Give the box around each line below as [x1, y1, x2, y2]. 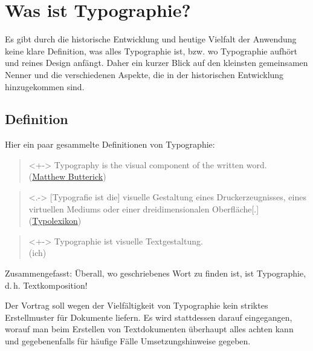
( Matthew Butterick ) [28, 170, 106, 183]
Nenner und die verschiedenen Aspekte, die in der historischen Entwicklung [5, 68, 284, 80]
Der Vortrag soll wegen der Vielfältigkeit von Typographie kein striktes [5, 299, 268, 312]
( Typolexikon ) [28, 214, 82, 227]
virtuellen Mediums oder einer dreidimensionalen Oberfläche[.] [28, 202, 259, 215]
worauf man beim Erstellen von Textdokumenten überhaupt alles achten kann [5, 323, 294, 335]
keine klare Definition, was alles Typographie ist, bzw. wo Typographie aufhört [5, 44, 297, 57]
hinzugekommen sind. [5, 80, 85, 93]
